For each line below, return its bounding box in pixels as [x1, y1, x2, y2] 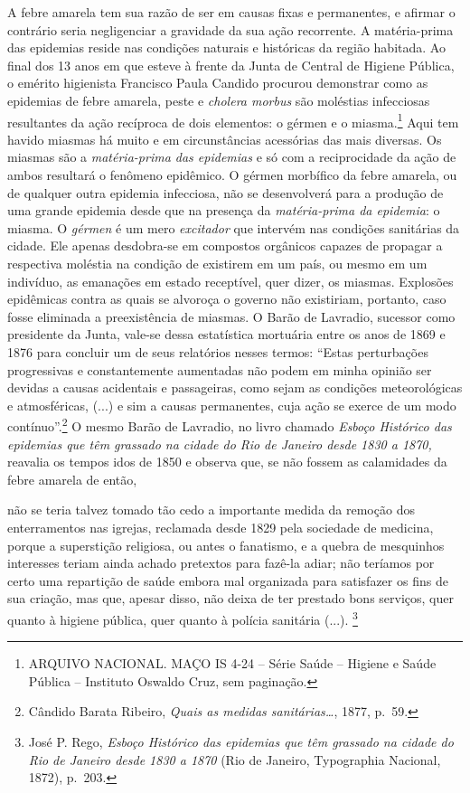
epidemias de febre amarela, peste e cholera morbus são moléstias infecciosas [7, 90, 430, 109]
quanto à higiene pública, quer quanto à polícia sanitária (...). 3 [7, 607, 358, 628]
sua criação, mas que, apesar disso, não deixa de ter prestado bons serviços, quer [7, 589, 455, 608]
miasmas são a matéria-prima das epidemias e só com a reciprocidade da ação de [7, 147, 456, 166]
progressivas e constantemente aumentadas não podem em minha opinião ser [7, 360, 432, 379]
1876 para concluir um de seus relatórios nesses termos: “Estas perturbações [7, 342, 428, 361]
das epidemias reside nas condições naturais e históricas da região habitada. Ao [7, 38, 446, 57]
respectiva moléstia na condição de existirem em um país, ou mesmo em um [7, 253, 428, 272]
